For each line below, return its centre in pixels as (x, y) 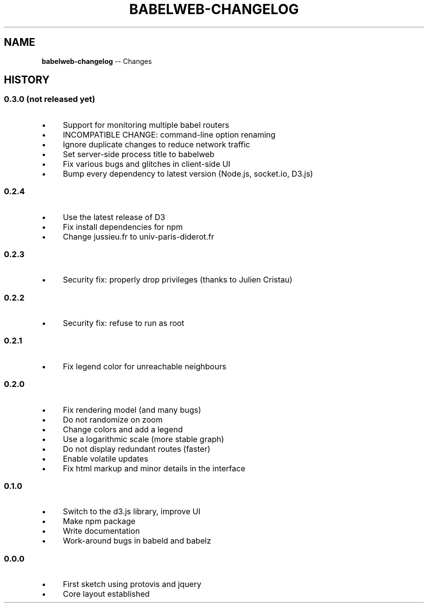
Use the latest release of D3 (114, 217)
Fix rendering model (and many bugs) (132, 410)
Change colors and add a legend (123, 429)
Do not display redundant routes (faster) (137, 449)
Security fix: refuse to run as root (124, 323)
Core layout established (106, 594)
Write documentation (101, 531)
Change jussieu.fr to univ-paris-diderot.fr (139, 236)
